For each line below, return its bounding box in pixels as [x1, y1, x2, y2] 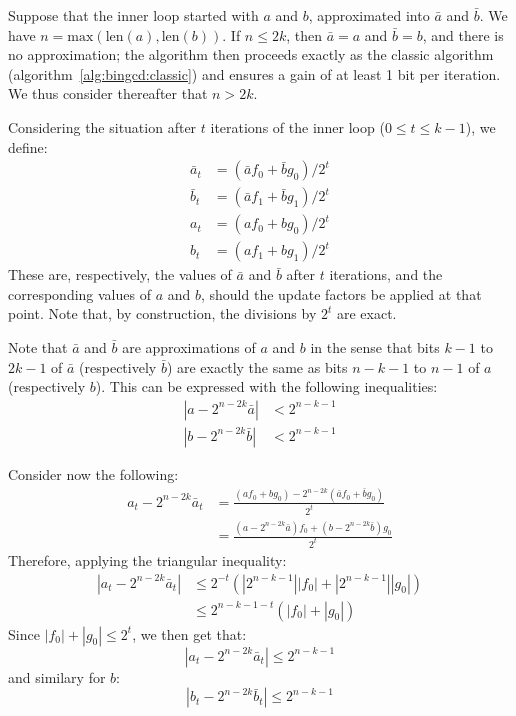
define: [8, 136, 48, 157]
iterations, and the [329, 264, 443, 285]
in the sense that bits [310, 337, 440, 358]
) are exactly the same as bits [166, 356, 348, 377]
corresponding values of [8, 283, 151, 304]
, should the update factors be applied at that [200, 283, 482, 304]
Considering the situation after [8, 116, 197, 137]
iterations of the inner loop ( [210, 116, 385, 137]
